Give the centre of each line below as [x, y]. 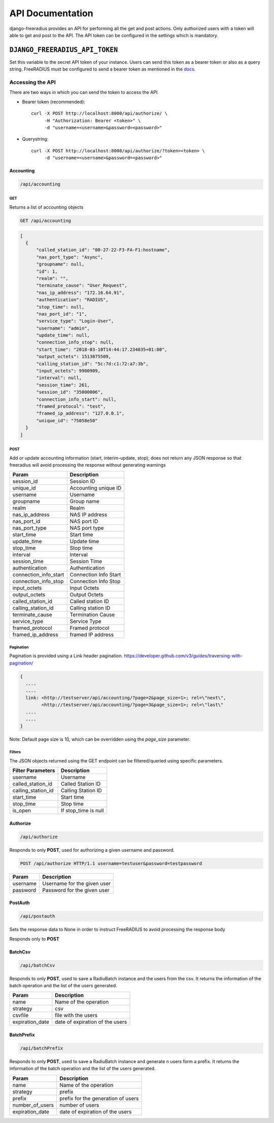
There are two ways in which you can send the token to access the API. [84, 92]
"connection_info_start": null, [76, 399]
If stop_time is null [82, 811]
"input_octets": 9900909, [68, 371]
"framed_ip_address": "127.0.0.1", [80, 413]
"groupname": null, [60, 264]
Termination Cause [92, 615]
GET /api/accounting [45, 221]
